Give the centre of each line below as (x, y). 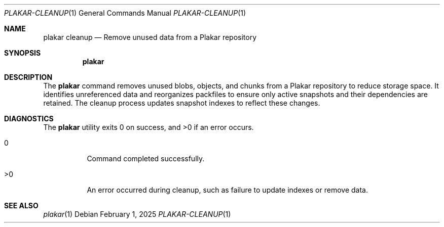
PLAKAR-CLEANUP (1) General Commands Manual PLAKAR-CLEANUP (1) (125, 13)
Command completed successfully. (146, 158)
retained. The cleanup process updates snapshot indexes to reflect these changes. (182, 103)
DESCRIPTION (28, 77)
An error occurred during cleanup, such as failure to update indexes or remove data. (227, 190)
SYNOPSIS (23, 53)
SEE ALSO (21, 206)
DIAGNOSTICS (29, 119)
